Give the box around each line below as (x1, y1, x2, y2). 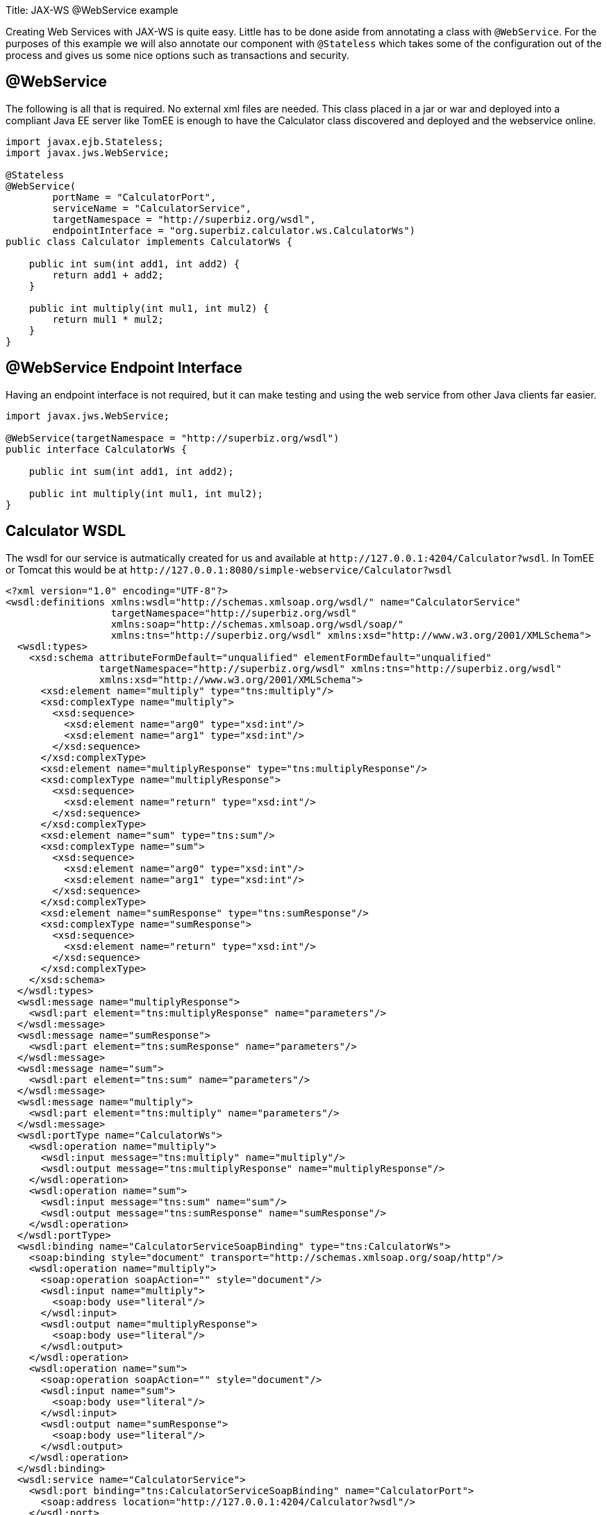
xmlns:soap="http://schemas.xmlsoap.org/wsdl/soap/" (110, 618, 404, 630)
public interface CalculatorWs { (6, 443, 188, 455)
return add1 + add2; (52, 269, 164, 281)
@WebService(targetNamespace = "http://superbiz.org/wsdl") (6, 432, 340, 444)
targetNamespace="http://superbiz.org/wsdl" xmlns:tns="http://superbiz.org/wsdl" (99, 662, 562, 674)
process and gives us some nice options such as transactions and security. (6, 49, 349, 61)
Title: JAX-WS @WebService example (6, 4, 178, 16)
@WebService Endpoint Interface (6, 359, 242, 377)
